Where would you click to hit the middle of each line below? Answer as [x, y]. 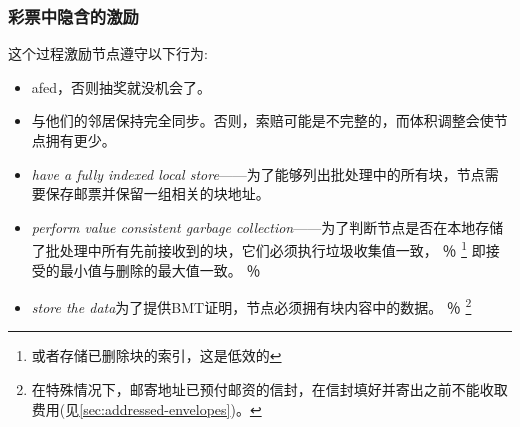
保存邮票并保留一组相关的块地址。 [157, 193]
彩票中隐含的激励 [73, 15]
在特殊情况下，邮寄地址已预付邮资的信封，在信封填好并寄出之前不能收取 [269, 389]
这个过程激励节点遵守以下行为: [108, 53]
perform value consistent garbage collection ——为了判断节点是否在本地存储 [267, 226]
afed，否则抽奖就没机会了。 [121, 86]
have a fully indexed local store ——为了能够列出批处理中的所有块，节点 [258, 173]
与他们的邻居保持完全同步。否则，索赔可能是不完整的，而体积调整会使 [262, 120]
